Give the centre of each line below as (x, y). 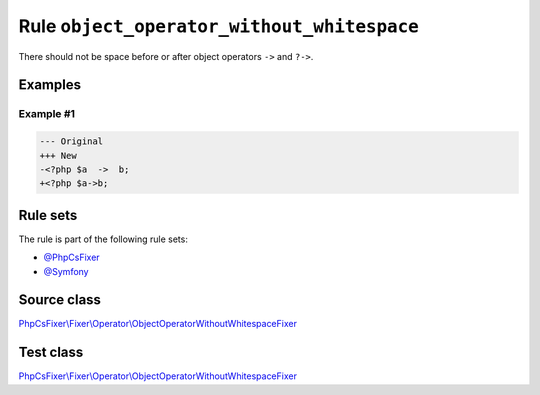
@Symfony (66, 271)
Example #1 (46, 114)
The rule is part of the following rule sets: (103, 239)
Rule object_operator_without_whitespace (218, 26)
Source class (60, 300)
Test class (51, 352)
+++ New (58, 155)
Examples (50, 85)
